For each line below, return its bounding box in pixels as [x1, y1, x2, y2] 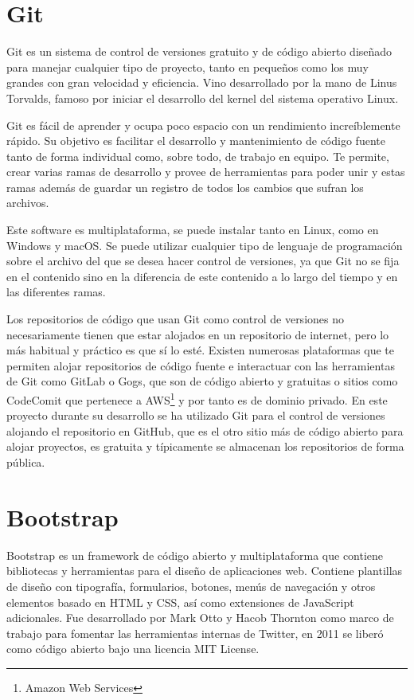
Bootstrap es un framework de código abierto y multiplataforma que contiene [6, 546, 384, 563]
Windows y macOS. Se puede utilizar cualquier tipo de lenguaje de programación [6, 237, 403, 253]
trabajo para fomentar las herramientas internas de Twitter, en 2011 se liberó [6, 624, 384, 641]
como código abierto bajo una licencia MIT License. [6, 640, 260, 657]
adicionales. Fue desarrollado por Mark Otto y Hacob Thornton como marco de [6, 609, 394, 626]
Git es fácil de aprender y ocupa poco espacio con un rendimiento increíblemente [6, 116, 400, 133]
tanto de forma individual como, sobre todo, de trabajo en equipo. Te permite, [6, 147, 389, 164]
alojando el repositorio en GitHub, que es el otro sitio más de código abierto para [6, 422, 404, 439]
